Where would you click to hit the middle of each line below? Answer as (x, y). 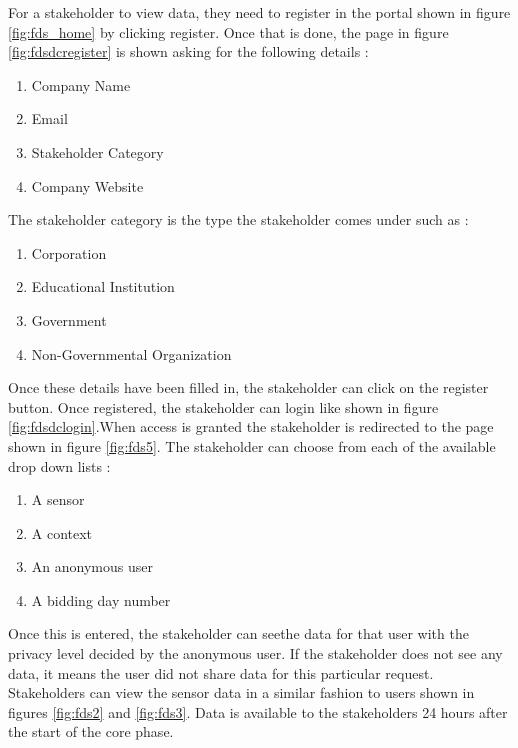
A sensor (58, 499)
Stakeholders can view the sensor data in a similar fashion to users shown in (241, 692)
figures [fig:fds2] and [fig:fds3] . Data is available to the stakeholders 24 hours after (258, 711)
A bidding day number (101, 599)
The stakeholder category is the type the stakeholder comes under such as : (238, 219)
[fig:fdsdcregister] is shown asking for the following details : (188, 51)
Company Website (87, 185)
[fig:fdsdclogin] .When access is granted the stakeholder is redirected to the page (251, 426)
